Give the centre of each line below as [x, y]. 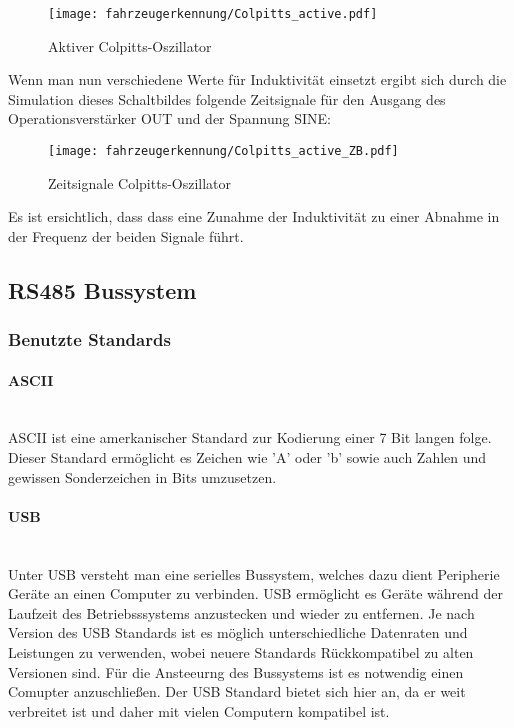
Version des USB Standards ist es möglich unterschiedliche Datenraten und [238, 632]
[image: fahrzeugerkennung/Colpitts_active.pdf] [213, 14]
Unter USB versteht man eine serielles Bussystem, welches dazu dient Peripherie [254, 573]
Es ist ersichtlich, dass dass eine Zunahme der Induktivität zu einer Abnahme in [254, 216]
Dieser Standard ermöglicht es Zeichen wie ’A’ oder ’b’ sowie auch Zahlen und [247, 457]
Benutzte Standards [89, 339]
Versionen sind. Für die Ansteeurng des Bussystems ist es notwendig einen [236, 671]
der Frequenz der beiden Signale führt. [126, 235]
